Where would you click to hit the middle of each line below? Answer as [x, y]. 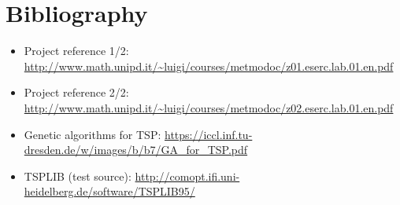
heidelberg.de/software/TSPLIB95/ [109, 191]
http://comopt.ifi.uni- [187, 176]
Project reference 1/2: [76, 51]
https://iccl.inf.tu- [208, 134]
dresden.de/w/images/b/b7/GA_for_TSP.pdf [136, 150]
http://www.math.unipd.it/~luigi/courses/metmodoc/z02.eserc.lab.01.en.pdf [209, 107]
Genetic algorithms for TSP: [93, 134]
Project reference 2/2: [76, 92]
